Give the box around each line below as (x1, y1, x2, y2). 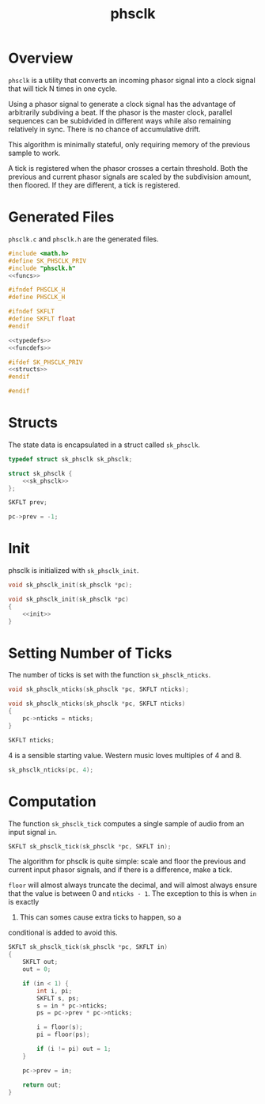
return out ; (22, 1081, 62, 1089)
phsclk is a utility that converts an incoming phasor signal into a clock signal (8, 75, 256, 85)
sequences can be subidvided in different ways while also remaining (8, 116, 232, 125)
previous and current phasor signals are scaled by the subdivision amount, (8, 172, 252, 181)
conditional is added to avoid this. (8, 928, 118, 938)
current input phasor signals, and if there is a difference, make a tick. (8, 865, 233, 874)
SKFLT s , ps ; (36, 994, 80, 1002)
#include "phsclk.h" (8, 264, 77, 272)
